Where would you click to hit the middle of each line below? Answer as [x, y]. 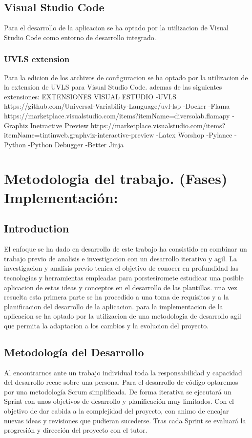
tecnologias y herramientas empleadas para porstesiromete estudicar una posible [124, 277]
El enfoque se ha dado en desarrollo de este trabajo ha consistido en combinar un [126, 249]
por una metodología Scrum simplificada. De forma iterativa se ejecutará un [118, 391]
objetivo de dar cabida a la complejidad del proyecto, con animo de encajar [116, 411]
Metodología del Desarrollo [74, 352]
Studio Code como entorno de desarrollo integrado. [80, 37]
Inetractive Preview [59, 125]
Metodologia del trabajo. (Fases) [116, 178]
